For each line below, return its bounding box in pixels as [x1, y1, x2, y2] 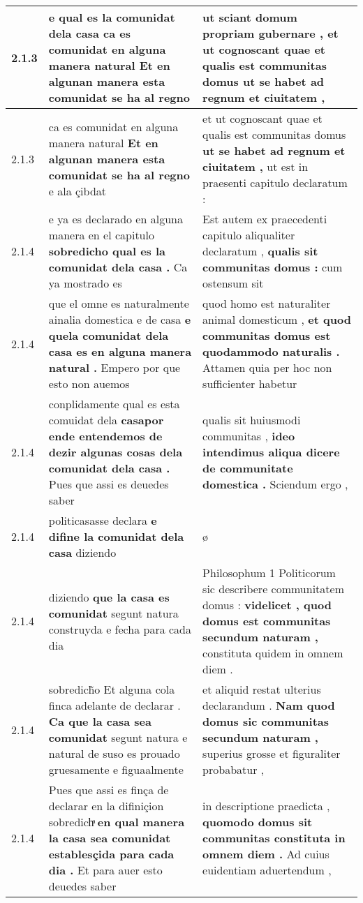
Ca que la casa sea [48, 713, 151, 729]
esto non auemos [48, 375, 130, 391]
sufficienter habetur [202, 375, 297, 391]
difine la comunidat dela [48, 528, 184, 544]
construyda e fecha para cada [48, 620, 191, 637]
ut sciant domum [202, 9, 297, 25]
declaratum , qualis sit [202, 243, 318, 259]
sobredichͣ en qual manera [48, 814, 185, 830]
